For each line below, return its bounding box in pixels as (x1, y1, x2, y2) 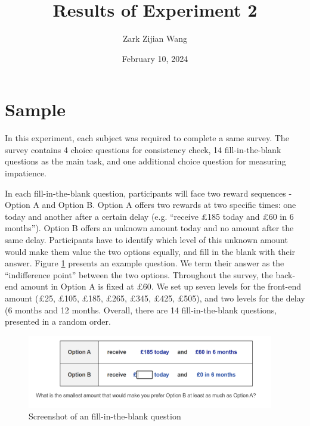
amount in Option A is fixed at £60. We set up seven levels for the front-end (20, 280, 301, 293)
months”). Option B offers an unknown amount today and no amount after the (5, 222, 294, 234)
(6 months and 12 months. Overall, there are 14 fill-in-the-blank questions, (5, 303, 277, 316)
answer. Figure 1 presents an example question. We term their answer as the (5, 257, 284, 269)
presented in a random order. (5, 315, 111, 328)
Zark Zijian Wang (122, 32, 188, 45)
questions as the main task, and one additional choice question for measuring (5, 155, 286, 167)
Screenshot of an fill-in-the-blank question (29, 410, 181, 422)
